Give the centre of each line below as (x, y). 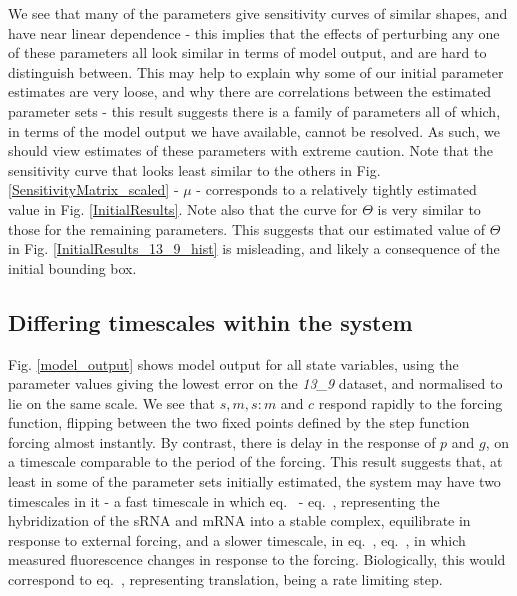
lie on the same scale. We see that (112, 402)
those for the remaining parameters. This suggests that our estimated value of (247, 228)
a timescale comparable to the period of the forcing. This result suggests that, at (255, 461)
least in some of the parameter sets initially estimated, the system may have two (254, 481)
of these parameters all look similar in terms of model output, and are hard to (247, 52)
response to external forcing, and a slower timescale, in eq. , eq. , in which (237, 539)
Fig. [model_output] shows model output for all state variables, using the (233, 363)
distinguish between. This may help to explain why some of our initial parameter (256, 71)
